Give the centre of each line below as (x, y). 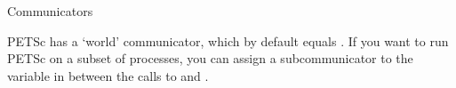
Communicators (50, 11)
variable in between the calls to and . (108, 75)
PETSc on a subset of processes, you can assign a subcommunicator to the (210, 58)
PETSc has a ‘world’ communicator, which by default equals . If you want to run (228, 40)
